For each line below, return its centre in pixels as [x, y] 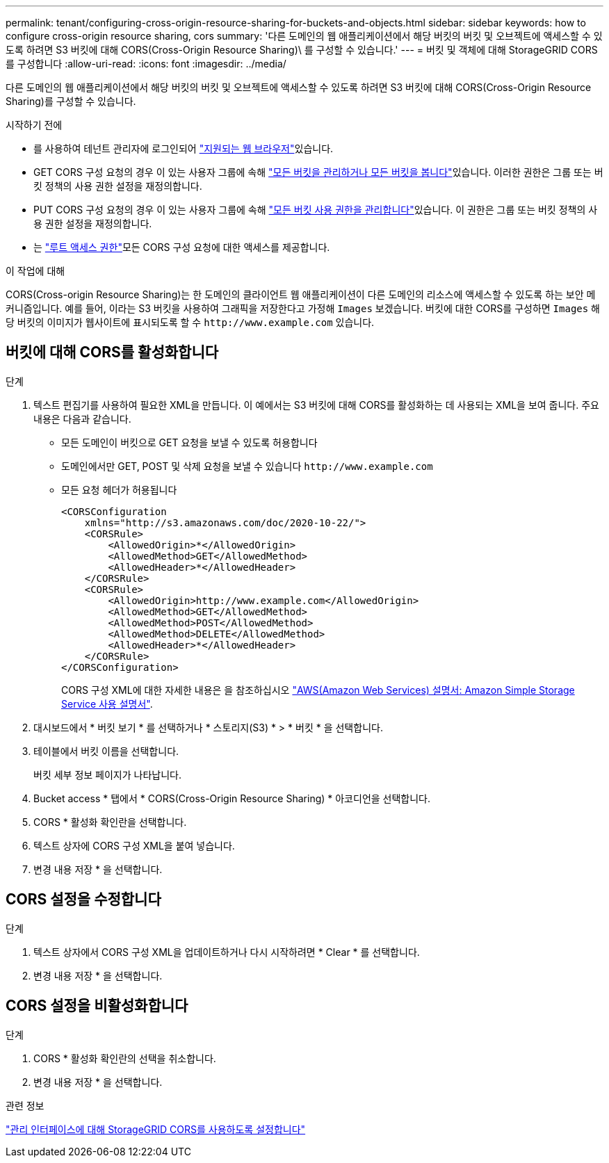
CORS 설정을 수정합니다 [83, 900]
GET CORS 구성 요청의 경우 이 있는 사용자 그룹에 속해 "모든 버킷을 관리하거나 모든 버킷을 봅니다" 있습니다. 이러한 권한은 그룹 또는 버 [318, 172]
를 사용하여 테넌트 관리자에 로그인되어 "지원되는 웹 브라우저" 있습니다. [184, 148]
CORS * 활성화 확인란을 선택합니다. [110, 822]
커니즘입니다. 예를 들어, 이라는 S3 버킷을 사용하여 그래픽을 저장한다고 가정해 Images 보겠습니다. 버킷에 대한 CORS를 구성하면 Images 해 [303, 308]
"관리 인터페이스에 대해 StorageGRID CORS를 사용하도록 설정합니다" [156, 1129]
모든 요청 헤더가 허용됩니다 [119, 489]
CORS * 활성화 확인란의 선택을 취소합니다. [125, 1058]
